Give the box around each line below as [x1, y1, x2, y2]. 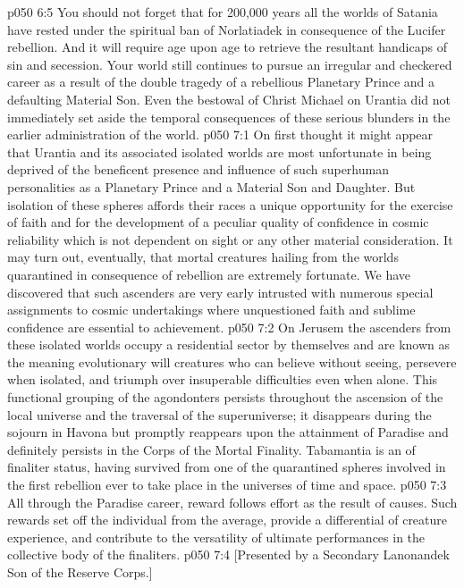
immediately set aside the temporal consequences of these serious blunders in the [7, 107, 451, 126]
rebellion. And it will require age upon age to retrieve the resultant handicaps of [7, 38, 447, 56]
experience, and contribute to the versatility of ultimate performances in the [7, 527, 426, 546]
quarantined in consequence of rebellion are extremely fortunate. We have [7, 265, 411, 283]
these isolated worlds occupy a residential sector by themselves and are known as [7, 335, 450, 354]
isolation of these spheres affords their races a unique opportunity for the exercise [7, 195, 453, 214]
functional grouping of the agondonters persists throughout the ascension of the [7, 388, 443, 407]
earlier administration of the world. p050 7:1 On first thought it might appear [7, 125, 434, 144]
